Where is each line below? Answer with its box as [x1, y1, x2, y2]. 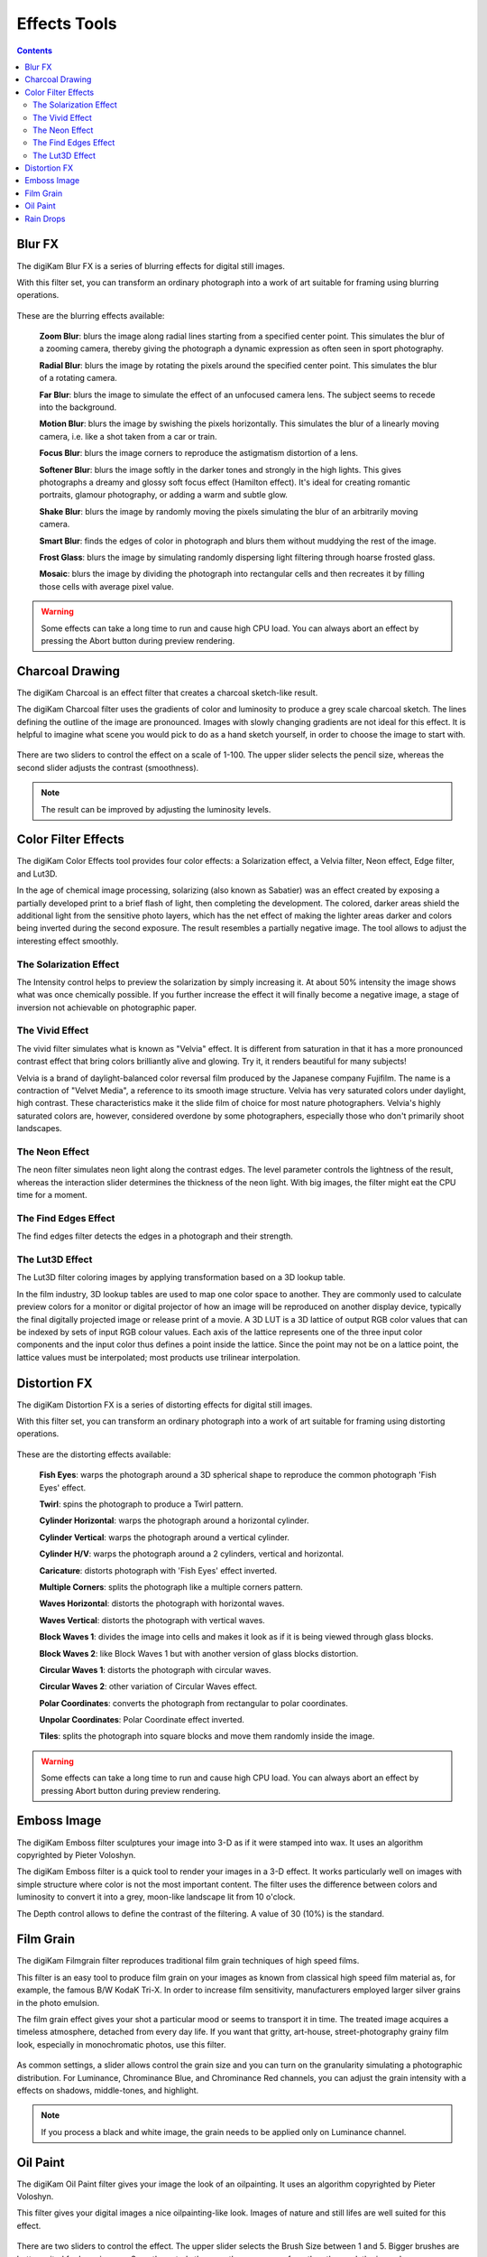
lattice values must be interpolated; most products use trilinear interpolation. [16, 1351, 301, 1362]
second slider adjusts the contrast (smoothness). [16, 762, 199, 773]
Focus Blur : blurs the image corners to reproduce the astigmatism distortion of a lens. [39, 448, 359, 459]
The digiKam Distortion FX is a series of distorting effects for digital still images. [16, 1399, 313, 1410]
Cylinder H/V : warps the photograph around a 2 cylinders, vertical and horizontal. [39, 1548, 345, 1559]
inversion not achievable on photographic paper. [16, 1002, 198, 1013]
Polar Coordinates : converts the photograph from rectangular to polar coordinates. [39, 1697, 349, 1708]
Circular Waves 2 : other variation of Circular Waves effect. [39, 1681, 258, 1692]
